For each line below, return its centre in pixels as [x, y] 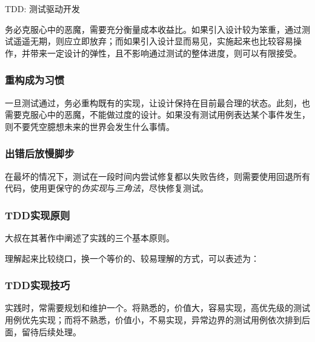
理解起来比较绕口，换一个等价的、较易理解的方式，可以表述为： [132, 258]
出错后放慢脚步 [40, 153]
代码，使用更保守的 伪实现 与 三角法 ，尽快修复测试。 [107, 188]
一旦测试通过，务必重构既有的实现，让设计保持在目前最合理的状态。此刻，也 [157, 102]
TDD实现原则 [38, 215]
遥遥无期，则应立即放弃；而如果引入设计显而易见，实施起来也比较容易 [153, 41]
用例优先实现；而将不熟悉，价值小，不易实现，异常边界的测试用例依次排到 [153, 320]
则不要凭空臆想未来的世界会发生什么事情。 [90, 126]
